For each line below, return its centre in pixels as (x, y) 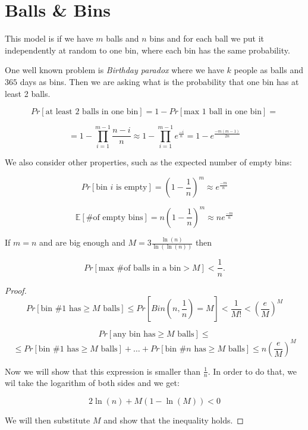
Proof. (16, 290)
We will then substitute (48, 420)
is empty (131, 188)
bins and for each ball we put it (207, 38)
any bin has (134, 335)
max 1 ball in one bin (223, 112)
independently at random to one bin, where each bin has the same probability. (147, 50)
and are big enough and (82, 242)
